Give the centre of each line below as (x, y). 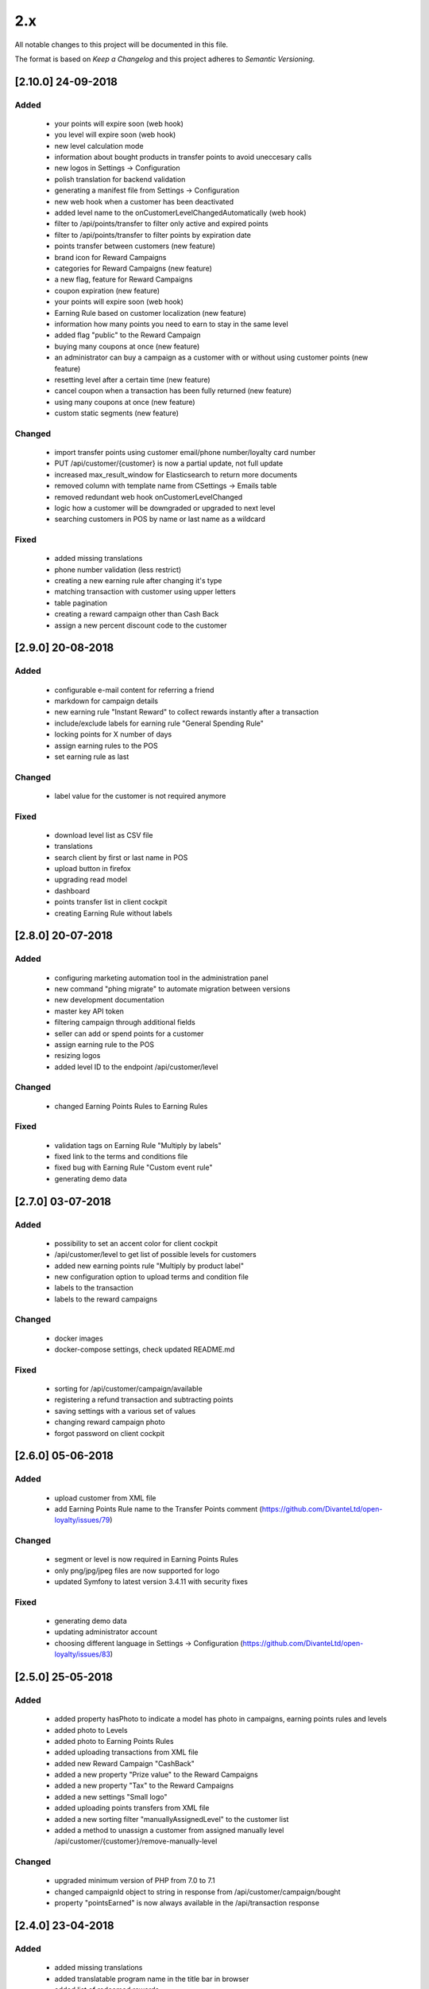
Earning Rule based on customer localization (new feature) (150, 313)
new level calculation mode (99, 146)
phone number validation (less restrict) (118, 570)
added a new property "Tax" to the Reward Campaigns (144, 1785)
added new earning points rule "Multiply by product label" (149, 1266)
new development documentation (109, 1000)
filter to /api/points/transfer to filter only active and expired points (162, 224)
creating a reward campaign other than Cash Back (137, 614)
